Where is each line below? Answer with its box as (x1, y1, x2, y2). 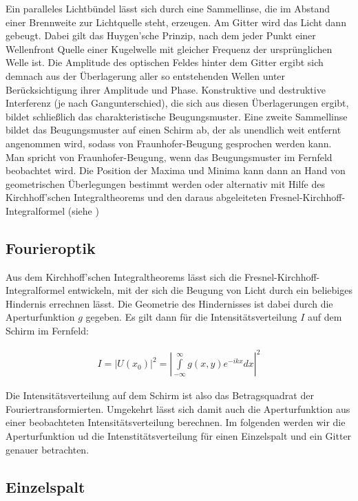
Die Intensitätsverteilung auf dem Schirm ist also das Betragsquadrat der (6, 388, 314, 403)
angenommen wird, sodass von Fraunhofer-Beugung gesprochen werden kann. (6, 136, 332, 150)
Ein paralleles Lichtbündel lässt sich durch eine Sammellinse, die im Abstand (6, 1, 330, 15)
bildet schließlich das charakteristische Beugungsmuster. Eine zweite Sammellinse (6, 109, 348, 123)
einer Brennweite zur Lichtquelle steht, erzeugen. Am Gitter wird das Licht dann (6, 14, 346, 29)
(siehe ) (67, 203, 99, 217)
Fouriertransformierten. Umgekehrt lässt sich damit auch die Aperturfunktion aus (6, 401, 350, 416)
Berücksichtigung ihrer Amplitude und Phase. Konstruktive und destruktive (6, 82, 326, 96)
